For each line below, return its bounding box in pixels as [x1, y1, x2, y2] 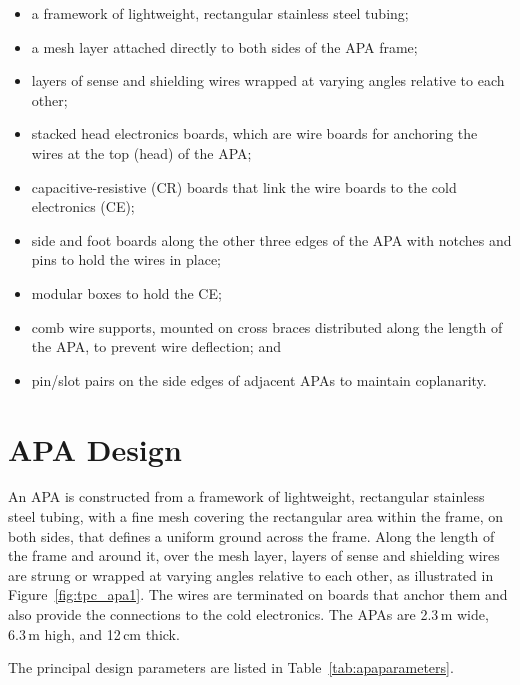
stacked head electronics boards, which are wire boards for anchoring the [31, 123, 478, 144]
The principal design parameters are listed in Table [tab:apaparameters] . [8, 657, 454, 678]
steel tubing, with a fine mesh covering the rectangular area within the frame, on [8, 506, 504, 527]
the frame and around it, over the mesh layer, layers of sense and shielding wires [8, 545, 500, 566]
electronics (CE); [31, 196, 135, 217]
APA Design [8, 428, 182, 469]
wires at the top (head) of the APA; [31, 142, 252, 163]
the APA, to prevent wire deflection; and [31, 336, 281, 357]
